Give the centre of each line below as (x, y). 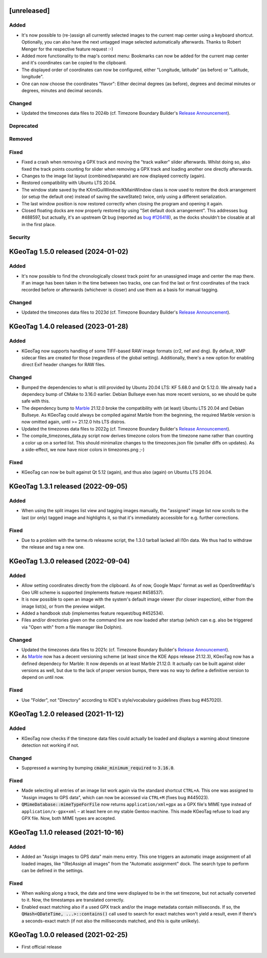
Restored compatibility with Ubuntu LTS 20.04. (69, 183)
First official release (42, 947)
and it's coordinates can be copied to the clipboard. (74, 63)
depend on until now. (43, 677)
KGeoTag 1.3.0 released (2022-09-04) (70, 561)
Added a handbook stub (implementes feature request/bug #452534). (93, 613)
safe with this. (36, 401)
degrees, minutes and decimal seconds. (62, 90)
